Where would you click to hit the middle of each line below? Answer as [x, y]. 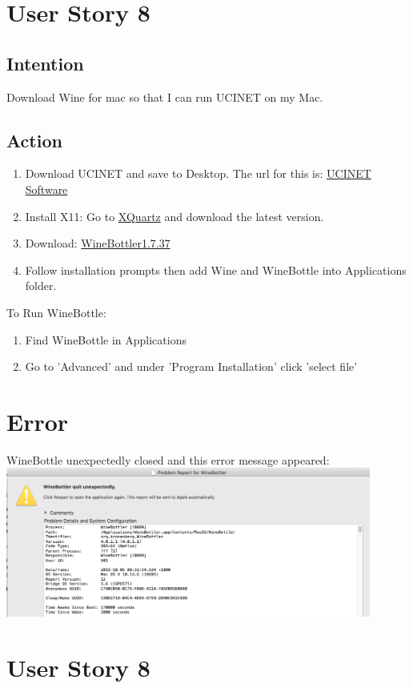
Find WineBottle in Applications [106, 339]
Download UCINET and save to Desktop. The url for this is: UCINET [198, 173]
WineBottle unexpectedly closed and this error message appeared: [168, 459]
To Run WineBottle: [56, 312]
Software [46, 189]
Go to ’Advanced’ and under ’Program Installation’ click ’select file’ [191, 366]
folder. [41, 286]
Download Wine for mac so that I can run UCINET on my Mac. [165, 97]
